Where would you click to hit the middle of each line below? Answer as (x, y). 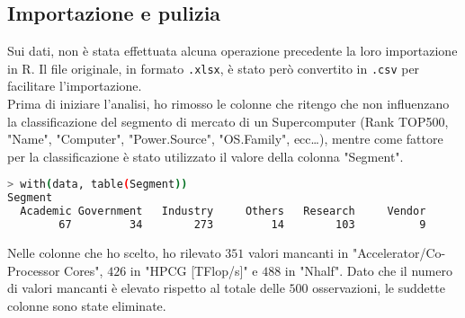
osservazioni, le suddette (379, 288)
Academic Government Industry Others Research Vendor (223, 212)
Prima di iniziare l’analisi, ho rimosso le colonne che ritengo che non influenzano (228, 104)
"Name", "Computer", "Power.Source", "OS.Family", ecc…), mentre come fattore (225, 139)
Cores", (84, 270)
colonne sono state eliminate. (87, 305)
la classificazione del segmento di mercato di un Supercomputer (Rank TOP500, (228, 121)
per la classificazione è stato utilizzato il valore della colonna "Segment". (206, 156)
